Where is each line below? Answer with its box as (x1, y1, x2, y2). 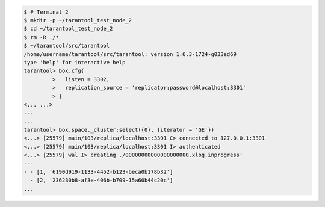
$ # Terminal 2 (23, 8, 69, 15)
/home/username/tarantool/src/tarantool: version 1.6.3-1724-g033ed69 (23, 51, 237, 57)
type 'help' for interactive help (23, 59, 126, 66)
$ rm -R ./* (23, 34, 60, 40)
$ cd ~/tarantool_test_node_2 (23, 25, 113, 32)
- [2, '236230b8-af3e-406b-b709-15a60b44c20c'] (30, 177, 173, 184)
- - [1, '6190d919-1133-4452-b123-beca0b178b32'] (23, 168, 173, 176)
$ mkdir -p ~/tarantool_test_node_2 (23, 17, 132, 23)
